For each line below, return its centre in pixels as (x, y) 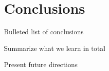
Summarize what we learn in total (55, 48)
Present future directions (41, 64)
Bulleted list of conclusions (44, 32)
